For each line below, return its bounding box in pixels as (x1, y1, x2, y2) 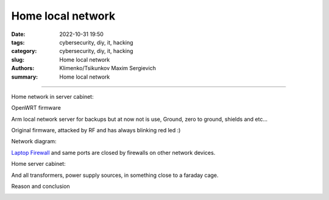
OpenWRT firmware (11, 104, 61, 112)
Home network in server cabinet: (11, 93, 94, 100)
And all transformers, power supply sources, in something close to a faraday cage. (11, 171, 219, 179)
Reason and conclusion (11, 183, 70, 190)
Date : (11, 30, 26, 38)
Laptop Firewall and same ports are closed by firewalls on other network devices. (11, 149, 216, 156)
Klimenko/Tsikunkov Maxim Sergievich (59, 65, 157, 72)
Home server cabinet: (11, 160, 66, 168)
